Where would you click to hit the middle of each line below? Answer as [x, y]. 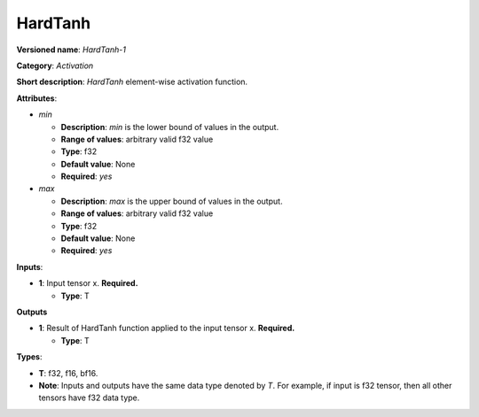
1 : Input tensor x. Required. [88, 283]
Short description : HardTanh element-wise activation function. [132, 82]
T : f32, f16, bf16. [68, 373]
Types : [29, 357]
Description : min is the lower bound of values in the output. [170, 127]
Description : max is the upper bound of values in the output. [172, 201]
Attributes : [37, 98]
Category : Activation [55, 66]
